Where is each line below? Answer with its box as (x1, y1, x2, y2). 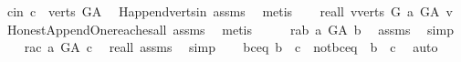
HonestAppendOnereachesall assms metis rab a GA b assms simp (6, 19, 454, 38)
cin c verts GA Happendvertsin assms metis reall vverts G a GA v (6, 2, 453, 20)
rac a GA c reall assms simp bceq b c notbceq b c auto (24, 37, 438, 57)
